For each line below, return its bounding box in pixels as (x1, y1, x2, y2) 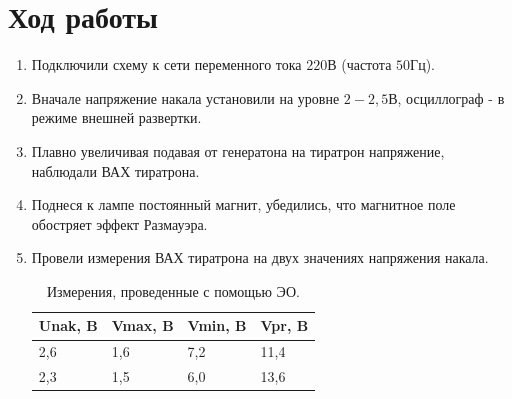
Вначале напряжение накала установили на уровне (31, 87, 340, 108)
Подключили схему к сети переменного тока (31, 54, 302, 75)
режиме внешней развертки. (31, 107, 202, 128)
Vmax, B (111, 315, 174, 336)
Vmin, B (187, 315, 247, 336)
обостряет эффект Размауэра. (31, 213, 208, 234)
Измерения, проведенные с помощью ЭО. (46, 280, 301, 301)
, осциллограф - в (397, 87, 505, 108)
